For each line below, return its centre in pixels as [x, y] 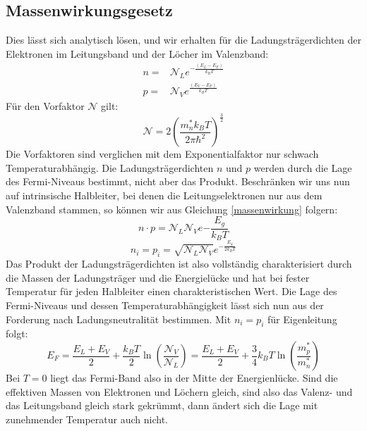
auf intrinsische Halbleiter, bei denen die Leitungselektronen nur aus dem [164, 195]
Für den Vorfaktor [45, 106]
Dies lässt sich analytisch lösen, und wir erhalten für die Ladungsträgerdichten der [184, 40]
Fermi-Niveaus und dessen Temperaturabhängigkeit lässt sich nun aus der [165, 305]
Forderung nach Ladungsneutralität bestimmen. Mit [119, 319]
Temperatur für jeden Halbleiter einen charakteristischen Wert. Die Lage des [172, 291]
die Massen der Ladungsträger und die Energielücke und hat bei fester [158, 277]
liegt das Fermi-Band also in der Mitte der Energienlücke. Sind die [194, 378]
